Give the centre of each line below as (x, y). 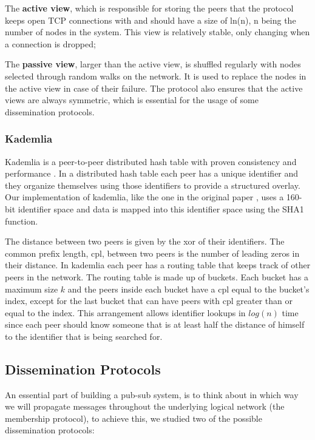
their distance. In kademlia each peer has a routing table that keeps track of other (158, 265)
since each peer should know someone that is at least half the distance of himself (155, 324)
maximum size (32, 289)
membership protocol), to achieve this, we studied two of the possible (134, 418)
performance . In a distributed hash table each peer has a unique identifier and (152, 173)
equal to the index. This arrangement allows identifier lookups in (125, 312)
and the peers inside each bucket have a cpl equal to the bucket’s (188, 289)
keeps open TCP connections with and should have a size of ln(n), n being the (151, 20)
